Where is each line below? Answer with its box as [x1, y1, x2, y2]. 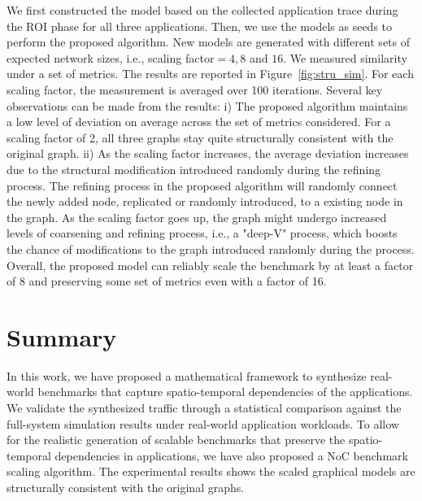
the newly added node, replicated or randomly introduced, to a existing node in [7, 193, 403, 210]
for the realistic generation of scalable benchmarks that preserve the [7, 431, 346, 448]
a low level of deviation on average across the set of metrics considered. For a [7, 113, 391, 130]
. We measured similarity [283, 49, 407, 66]
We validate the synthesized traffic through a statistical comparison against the [7, 399, 402, 416]
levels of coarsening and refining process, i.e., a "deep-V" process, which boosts [7, 224, 398, 242]
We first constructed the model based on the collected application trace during [7, 2, 398, 18]
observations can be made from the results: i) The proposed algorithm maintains [7, 97, 408, 114]
